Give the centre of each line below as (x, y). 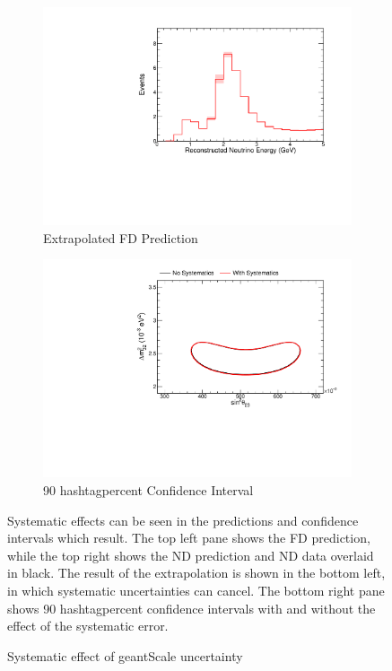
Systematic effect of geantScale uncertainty (125, 655)
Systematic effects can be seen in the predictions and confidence (183, 520)
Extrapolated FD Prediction (121, 237)
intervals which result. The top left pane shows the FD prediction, (189, 538)
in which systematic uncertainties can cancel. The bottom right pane (196, 590)
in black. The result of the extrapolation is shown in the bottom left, (196, 573)
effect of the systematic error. (88, 626)
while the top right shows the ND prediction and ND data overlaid (191, 555)
